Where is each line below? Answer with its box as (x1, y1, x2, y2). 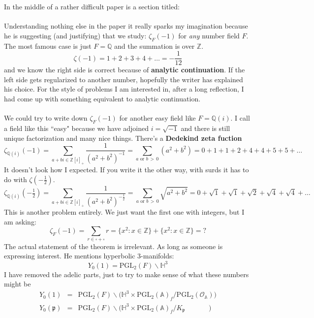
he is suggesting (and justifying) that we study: (4, 30, 147, 40)
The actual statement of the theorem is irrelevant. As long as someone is (4, 241, 223, 251)
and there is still (181, 123, 230, 133)
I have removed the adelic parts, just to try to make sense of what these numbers (4, 269, 249, 279)
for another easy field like (119, 113, 196, 123)
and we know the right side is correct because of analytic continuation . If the (4, 64, 245, 75)
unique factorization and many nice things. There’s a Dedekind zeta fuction (4, 132, 242, 143)
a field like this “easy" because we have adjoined (4, 123, 149, 133)
